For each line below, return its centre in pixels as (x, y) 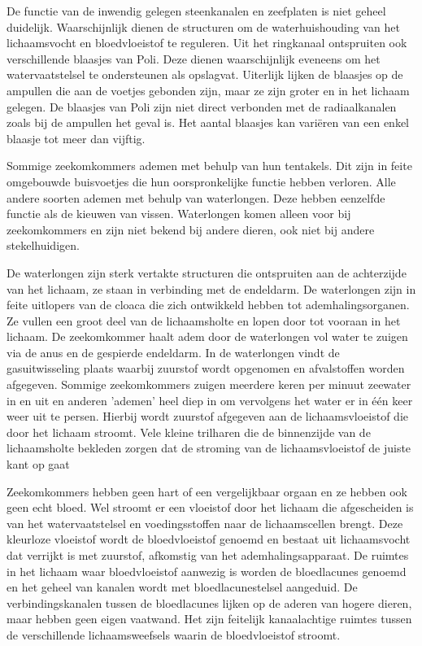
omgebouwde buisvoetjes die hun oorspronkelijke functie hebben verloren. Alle (201, 181)
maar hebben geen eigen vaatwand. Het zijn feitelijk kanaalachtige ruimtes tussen (209, 619)
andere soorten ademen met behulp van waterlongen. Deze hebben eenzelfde (196, 197)
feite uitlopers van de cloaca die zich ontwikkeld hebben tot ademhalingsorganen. (208, 305)
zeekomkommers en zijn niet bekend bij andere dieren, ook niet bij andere (191, 229)
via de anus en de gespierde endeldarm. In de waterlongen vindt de (173, 352)
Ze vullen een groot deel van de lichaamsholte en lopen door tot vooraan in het (204, 320)
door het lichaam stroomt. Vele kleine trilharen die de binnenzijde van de (189, 432)
